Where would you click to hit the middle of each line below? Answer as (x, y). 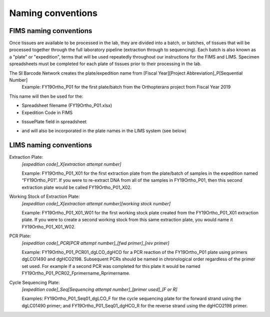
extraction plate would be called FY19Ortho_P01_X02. (77, 187)
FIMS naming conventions (51, 31)
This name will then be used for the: (46, 96)
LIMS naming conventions (51, 145)
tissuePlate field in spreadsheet (54, 121)
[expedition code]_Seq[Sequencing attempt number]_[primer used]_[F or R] (99, 289)
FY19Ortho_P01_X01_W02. (49, 227)
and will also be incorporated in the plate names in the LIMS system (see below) (104, 131)
